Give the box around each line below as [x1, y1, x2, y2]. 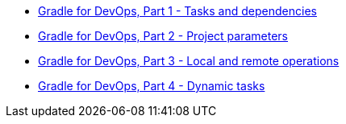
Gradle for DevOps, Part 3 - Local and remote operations [38, 54, 340, 68]
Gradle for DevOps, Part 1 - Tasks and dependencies [38, 4, 317, 18]
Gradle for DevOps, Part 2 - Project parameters [38, 29, 289, 43]
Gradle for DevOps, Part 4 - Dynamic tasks [38, 79, 265, 93]
